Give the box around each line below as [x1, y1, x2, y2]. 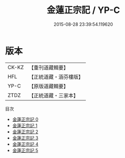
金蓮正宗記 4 [12, 141, 39, 147]
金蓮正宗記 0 [12, 116, 39, 122]
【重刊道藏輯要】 [28, 64, 68, 71]
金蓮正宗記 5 [12, 147, 39, 153]
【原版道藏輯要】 [28, 82, 68, 89]
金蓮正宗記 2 [12, 129, 39, 135]
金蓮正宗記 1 [12, 122, 38, 128]
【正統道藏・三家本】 [28, 92, 78, 99]
